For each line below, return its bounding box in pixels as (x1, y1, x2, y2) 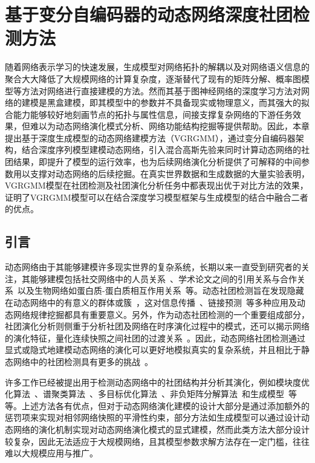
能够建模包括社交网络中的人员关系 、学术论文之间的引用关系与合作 (30, 272, 297, 285)
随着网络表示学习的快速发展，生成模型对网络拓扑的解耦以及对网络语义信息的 (5, 60, 310, 73)
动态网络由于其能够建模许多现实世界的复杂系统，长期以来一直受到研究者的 (5, 261, 301, 273)
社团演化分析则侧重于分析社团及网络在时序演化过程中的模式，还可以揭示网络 (5, 320, 310, 332)
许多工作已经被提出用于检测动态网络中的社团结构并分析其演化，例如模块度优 (5, 375, 310, 388)
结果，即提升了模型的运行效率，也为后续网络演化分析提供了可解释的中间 (13, 155, 301, 168)
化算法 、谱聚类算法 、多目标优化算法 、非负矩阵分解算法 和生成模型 (5, 387, 284, 400)
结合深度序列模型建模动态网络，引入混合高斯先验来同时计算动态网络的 (21, 143, 301, 156)
